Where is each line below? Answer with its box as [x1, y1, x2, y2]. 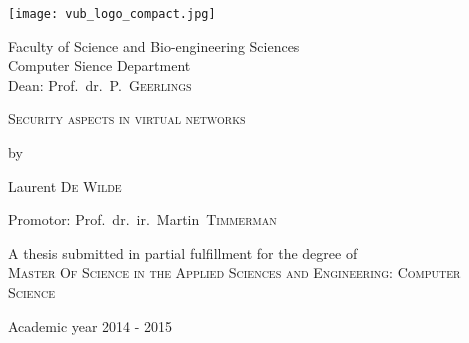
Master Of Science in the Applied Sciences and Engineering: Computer [8, 262, 461, 283]
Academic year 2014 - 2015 [8, 315, 173, 336]
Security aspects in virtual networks [8, 108, 246, 129]
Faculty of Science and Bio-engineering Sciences [8, 35, 300, 56]
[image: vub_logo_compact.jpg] [8, 7, 216, 21]
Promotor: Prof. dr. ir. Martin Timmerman [8, 209, 277, 230]
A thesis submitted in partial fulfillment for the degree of [8, 242, 358, 263]
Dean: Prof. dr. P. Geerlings [8, 74, 192, 95]
